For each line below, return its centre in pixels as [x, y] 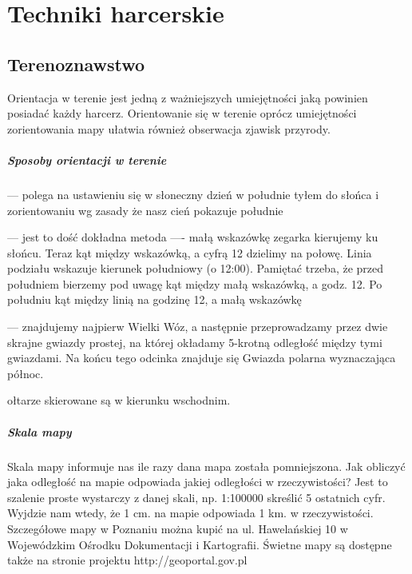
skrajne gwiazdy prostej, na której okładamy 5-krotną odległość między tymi [195, 342]
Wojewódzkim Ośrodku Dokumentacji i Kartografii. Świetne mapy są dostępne [200, 544]
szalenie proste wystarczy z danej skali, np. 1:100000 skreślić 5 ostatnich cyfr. [196, 497]
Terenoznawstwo [76, 64]
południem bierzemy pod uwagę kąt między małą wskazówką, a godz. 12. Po [195, 283]
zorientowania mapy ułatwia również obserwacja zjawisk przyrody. [169, 128]
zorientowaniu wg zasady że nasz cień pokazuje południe [145, 210]
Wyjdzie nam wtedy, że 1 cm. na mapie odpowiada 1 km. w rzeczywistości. [190, 513]
